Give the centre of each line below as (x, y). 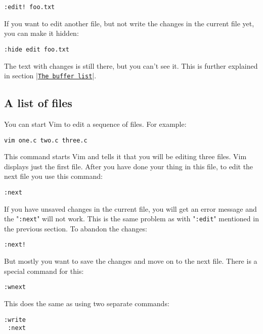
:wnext (15, 287)
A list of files (38, 103)
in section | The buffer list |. (50, 76)
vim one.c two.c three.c (46, 140)
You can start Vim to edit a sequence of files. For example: (95, 124)
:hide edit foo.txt (37, 49)
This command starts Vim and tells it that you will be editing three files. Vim (125, 156)
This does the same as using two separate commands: (87, 303)
